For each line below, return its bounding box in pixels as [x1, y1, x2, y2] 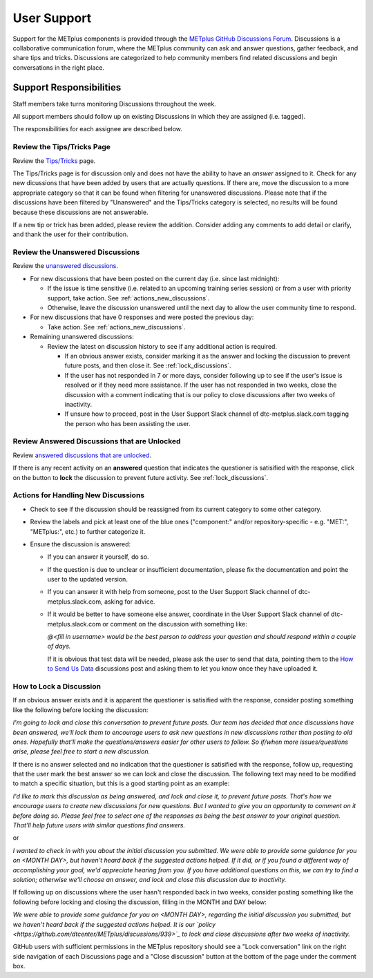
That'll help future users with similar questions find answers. [12, 821, 186, 830]
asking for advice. [104, 597, 155, 606]
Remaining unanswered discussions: [30, 332, 134, 341]
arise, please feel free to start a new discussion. [12, 747, 151, 756]
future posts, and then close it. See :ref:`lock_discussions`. [64, 361, 231, 370]
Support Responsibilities [12, 81, 122, 93]
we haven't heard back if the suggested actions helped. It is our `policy [12, 920, 216, 928]
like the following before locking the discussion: [12, 705, 149, 714]
